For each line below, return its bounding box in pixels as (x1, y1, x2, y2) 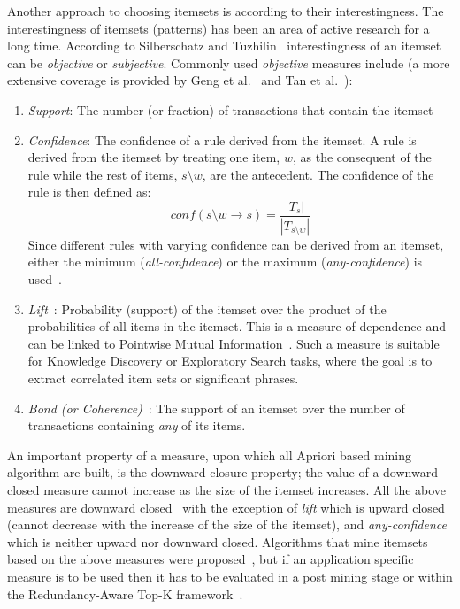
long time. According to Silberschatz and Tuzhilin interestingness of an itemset (7, 36, 441, 55)
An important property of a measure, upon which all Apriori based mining (7, 445, 412, 464)
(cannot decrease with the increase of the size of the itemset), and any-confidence (7, 515, 447, 534)
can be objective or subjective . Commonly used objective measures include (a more (7, 53, 450, 72)
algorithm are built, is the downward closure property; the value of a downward (7, 463, 438, 482)
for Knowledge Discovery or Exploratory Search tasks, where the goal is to (27, 351, 433, 370)
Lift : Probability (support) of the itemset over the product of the (27, 299, 387, 318)
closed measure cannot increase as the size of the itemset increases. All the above (7, 480, 447, 498)
